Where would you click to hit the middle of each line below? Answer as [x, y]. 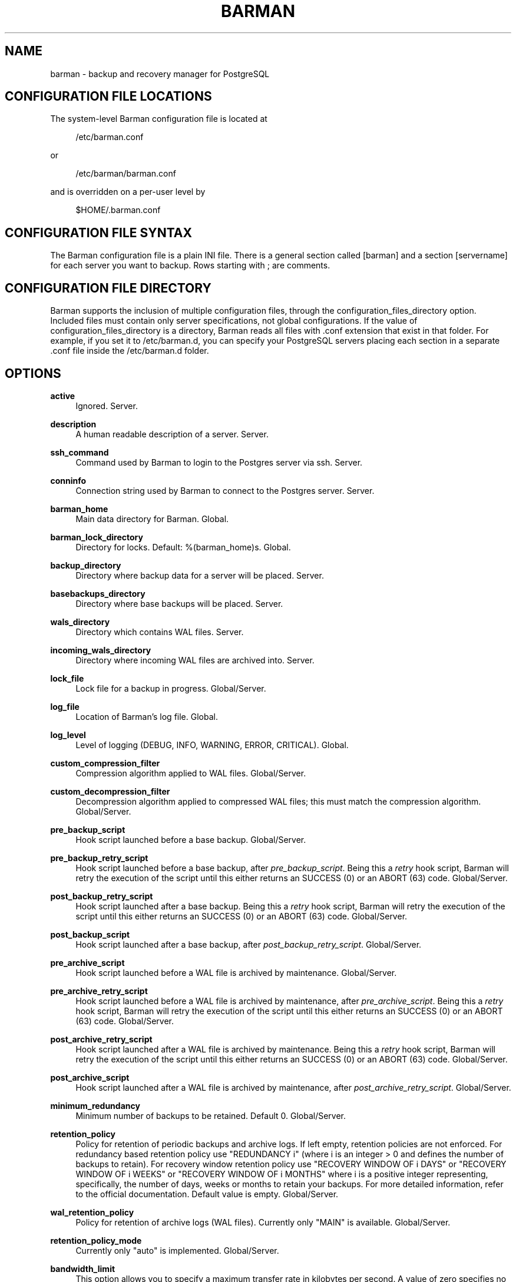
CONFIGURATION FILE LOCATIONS [108, 97]
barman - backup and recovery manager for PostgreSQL [160, 74]
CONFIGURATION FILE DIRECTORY [108, 288]
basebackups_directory [98, 593]
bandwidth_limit [83, 1268]
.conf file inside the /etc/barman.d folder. [130, 351]
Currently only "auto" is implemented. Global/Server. [177, 1250]
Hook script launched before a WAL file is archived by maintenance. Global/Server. [236, 972]
